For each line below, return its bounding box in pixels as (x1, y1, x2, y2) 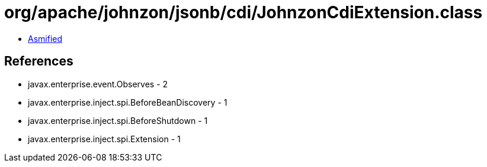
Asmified (28, 33, 63, 44)
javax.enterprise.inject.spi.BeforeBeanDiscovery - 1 (28, 97, 228, 107)
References (4, 54, 73, 69)
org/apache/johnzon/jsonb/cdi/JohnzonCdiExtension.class (4, 2, 483, 22)
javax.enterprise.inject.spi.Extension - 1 (28, 133, 181, 144)
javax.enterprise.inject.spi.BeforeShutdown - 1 (28, 115, 208, 126)
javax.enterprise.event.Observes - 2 (28, 78, 168, 89)
